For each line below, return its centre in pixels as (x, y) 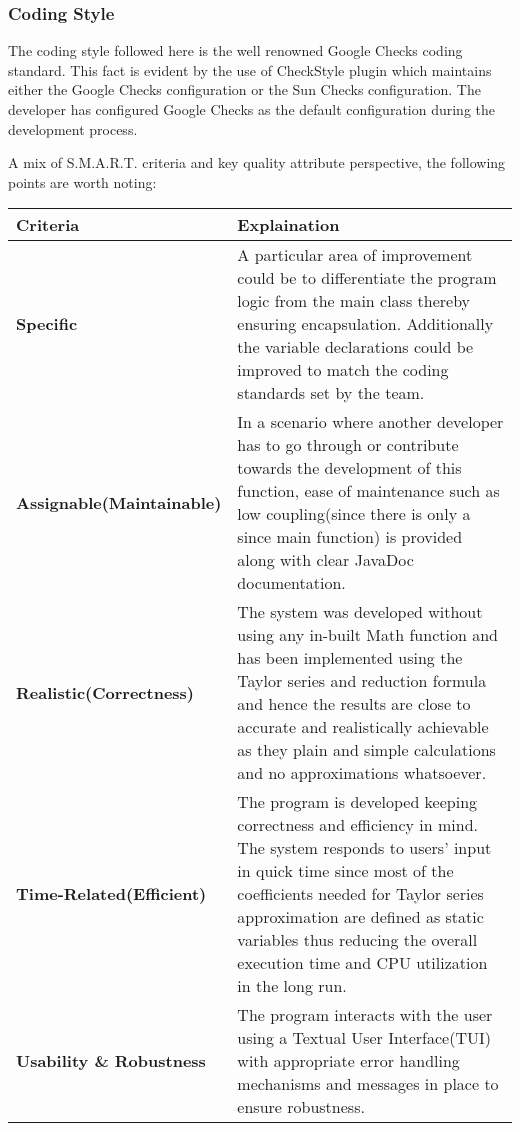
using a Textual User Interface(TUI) (364, 1038)
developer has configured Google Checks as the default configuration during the (252, 109)
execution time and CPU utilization (362, 963)
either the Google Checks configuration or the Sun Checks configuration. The (244, 89)
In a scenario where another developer (370, 422)
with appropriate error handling (348, 1061)
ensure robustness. (301, 1107)
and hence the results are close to (354, 704)
